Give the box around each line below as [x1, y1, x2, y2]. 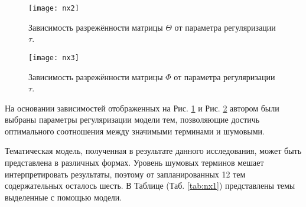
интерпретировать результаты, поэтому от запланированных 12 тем [5, 167, 246, 180]
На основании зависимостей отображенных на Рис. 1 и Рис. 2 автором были [5, 101, 279, 114]
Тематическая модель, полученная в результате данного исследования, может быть [5, 144, 302, 157]
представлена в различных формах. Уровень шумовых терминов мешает [5, 156, 264, 169]
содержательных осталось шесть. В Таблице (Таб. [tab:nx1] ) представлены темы [5, 179, 295, 192]
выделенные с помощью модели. [5, 190, 122, 203]
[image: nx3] [28, 53, 79, 62]
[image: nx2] [28, 4, 79, 12]
